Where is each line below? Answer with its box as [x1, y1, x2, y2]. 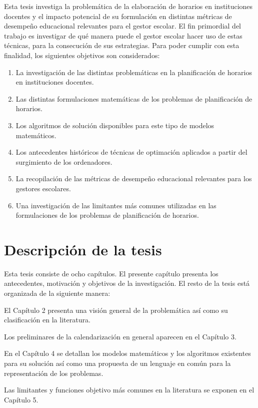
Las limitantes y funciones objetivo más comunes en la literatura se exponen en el [4, 384, 254, 395]
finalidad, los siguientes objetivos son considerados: [4, 50, 160, 60]
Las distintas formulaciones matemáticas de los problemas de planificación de [15, 93, 252, 104]
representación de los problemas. [4, 367, 103, 378]
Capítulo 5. [4, 394, 38, 404]
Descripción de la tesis [4, 239, 162, 259]
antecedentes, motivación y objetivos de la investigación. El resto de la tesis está [4, 278, 250, 288]
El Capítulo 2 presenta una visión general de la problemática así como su [4, 304, 228, 315]
